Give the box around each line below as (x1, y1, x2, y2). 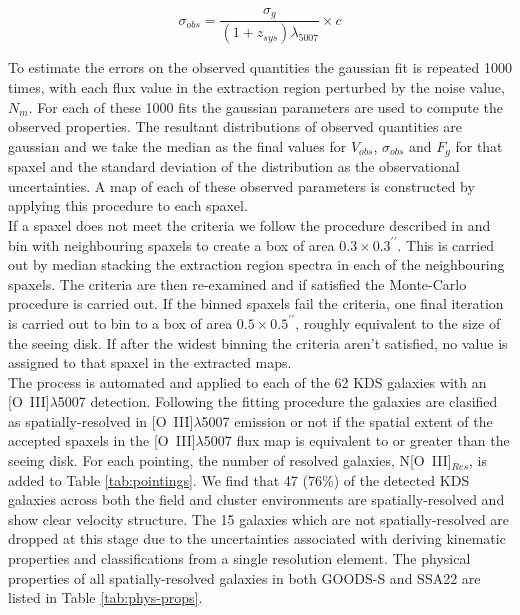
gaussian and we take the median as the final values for (8, 135, 347, 156)
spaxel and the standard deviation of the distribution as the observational (8, 156, 460, 177)
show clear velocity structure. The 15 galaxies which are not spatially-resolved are (8, 508, 510, 529)
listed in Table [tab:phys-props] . (8, 587, 203, 608)
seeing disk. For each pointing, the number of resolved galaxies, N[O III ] (8, 450, 452, 471)
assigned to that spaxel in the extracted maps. (8, 352, 292, 373)
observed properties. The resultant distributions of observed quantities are (8, 116, 462, 137)
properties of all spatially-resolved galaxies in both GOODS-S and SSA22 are (8, 567, 481, 588)
